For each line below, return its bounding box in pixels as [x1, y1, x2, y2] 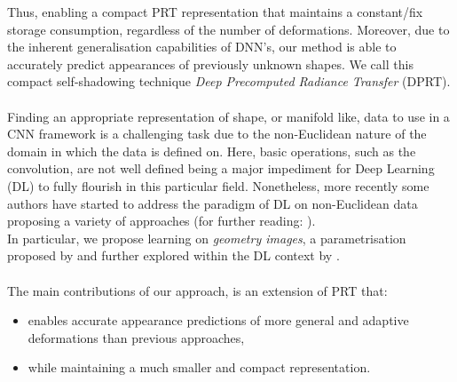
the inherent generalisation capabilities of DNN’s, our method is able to [7, 37, 397, 56]
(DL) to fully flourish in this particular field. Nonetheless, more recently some [7, 176, 429, 195]
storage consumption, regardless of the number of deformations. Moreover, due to [7, 20, 450, 38]
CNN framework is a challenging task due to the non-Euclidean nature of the [7, 124, 427, 143]
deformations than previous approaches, [28, 328, 245, 346]
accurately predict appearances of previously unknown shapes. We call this [7, 54, 414, 73]
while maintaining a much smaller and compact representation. [28, 358, 371, 377]
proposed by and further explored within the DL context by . [7, 246, 340, 265]
